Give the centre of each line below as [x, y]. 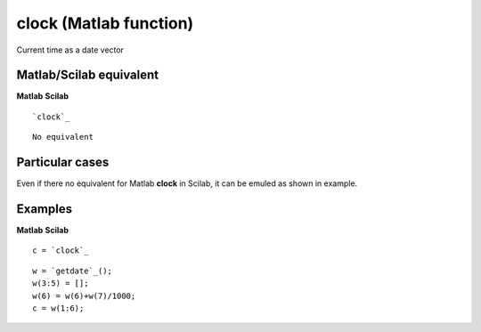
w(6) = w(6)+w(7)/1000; [84, 296]
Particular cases [63, 162]
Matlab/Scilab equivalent [88, 75]
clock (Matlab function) [105, 23]
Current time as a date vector [70, 50]
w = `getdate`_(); [73, 271]
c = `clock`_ [61, 251]
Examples [45, 209]
